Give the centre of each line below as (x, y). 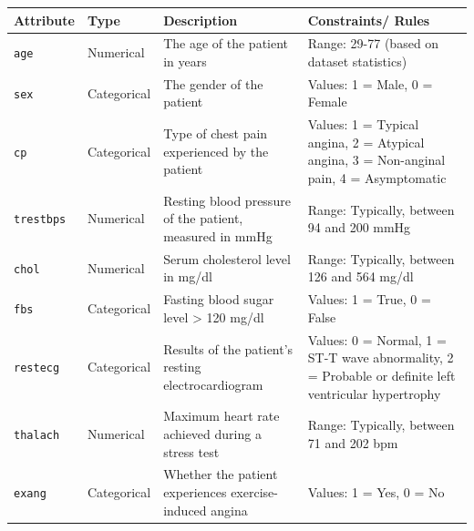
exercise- (254, 492)
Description (201, 20)
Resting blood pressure (227, 200)
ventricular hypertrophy (374, 393)
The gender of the (213, 83)
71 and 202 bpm (353, 442)
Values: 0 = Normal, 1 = (377, 339)
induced (185, 510)
